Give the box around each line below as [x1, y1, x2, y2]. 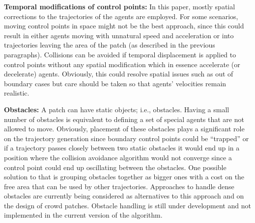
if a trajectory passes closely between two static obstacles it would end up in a [4, 143, 240, 153]
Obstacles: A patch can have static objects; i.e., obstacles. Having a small [4, 104, 229, 114]
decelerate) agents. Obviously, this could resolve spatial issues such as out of [4, 69, 233, 79]
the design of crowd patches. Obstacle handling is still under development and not [4, 200, 251, 210]
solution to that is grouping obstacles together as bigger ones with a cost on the [4, 172, 245, 182]
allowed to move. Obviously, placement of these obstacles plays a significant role [4, 124, 245, 134]
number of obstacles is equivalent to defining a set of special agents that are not [4, 114, 244, 124]
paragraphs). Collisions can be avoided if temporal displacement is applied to [4, 49, 236, 59]
